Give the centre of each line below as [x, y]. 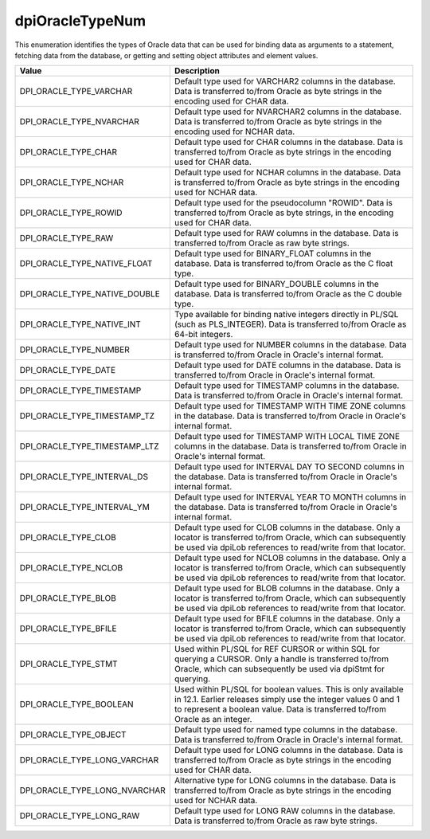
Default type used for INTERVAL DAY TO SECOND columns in [289, 467]
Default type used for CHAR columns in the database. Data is [289, 142]
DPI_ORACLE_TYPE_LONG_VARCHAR [89, 760]
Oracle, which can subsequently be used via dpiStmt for [279, 669]
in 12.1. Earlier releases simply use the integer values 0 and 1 [287, 700]
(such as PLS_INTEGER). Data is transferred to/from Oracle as [290, 324]
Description [197, 71]
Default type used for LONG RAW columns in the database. [285, 811]
